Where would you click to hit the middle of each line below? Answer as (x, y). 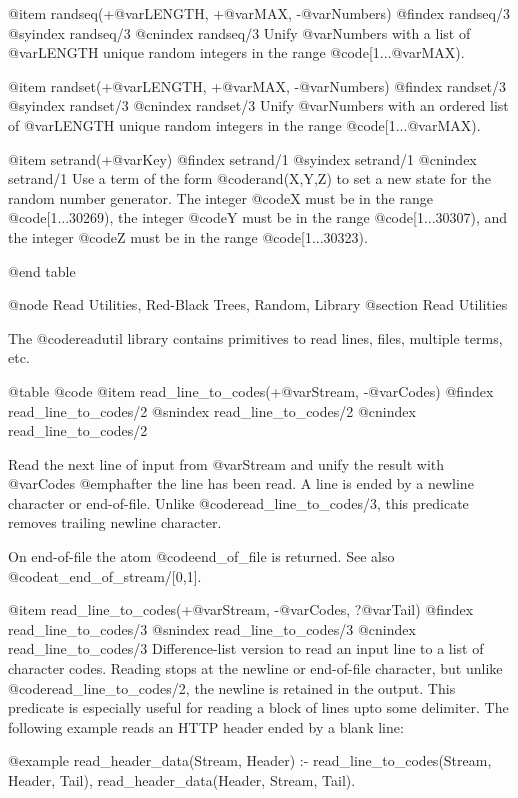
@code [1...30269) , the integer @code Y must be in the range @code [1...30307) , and (258, 217)
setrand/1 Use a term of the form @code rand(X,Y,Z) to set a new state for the (250, 178)
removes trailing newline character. (115, 522)
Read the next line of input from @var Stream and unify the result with (226, 463)
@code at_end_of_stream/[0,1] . (105, 575)
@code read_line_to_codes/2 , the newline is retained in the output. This (232, 687)
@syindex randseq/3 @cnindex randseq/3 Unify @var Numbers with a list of (239, 32)
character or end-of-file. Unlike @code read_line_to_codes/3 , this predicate (238, 502)
